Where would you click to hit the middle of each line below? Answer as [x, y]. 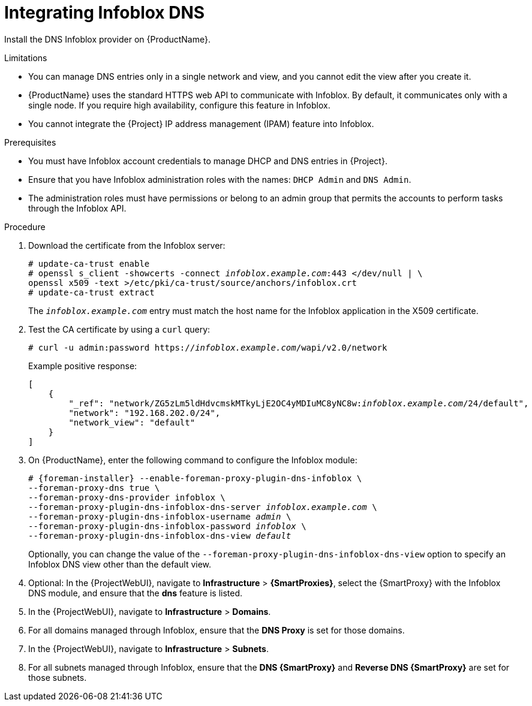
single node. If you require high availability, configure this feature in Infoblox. [179, 105]
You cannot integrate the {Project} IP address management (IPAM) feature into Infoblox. [201, 123]
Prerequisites [30, 142]
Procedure [25, 227]
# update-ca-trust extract [91, 292]
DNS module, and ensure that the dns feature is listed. [136, 593]
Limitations [26, 58]
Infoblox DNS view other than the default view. [120, 564]
